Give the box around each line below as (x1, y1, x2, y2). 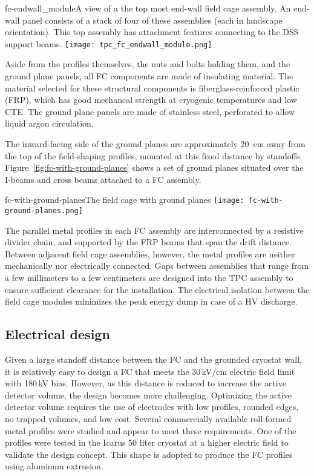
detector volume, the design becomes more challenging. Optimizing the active (5, 388, 292, 401)
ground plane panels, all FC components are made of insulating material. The (5, 70, 293, 82)
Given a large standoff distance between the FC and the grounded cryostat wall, (5, 353, 303, 366)
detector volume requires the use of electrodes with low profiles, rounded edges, (5, 400, 299, 413)
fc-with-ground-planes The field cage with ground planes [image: (5, 193, 244, 206)
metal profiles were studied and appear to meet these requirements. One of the (5, 424, 296, 437)
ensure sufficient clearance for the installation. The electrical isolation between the (5, 283, 310, 296)
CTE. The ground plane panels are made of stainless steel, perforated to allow (5, 105, 295, 117)
